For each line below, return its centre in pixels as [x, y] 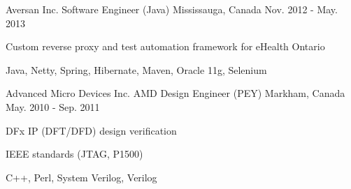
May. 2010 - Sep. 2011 [53, 106]
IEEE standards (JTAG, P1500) [74, 154]
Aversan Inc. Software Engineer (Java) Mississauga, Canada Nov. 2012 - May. [172, 9]
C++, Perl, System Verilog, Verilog [81, 177]
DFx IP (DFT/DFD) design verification [91, 130]
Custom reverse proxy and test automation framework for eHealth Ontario [165, 46]
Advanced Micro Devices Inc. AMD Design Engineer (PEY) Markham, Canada [175, 93]
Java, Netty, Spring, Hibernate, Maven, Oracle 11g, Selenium [136, 69]
